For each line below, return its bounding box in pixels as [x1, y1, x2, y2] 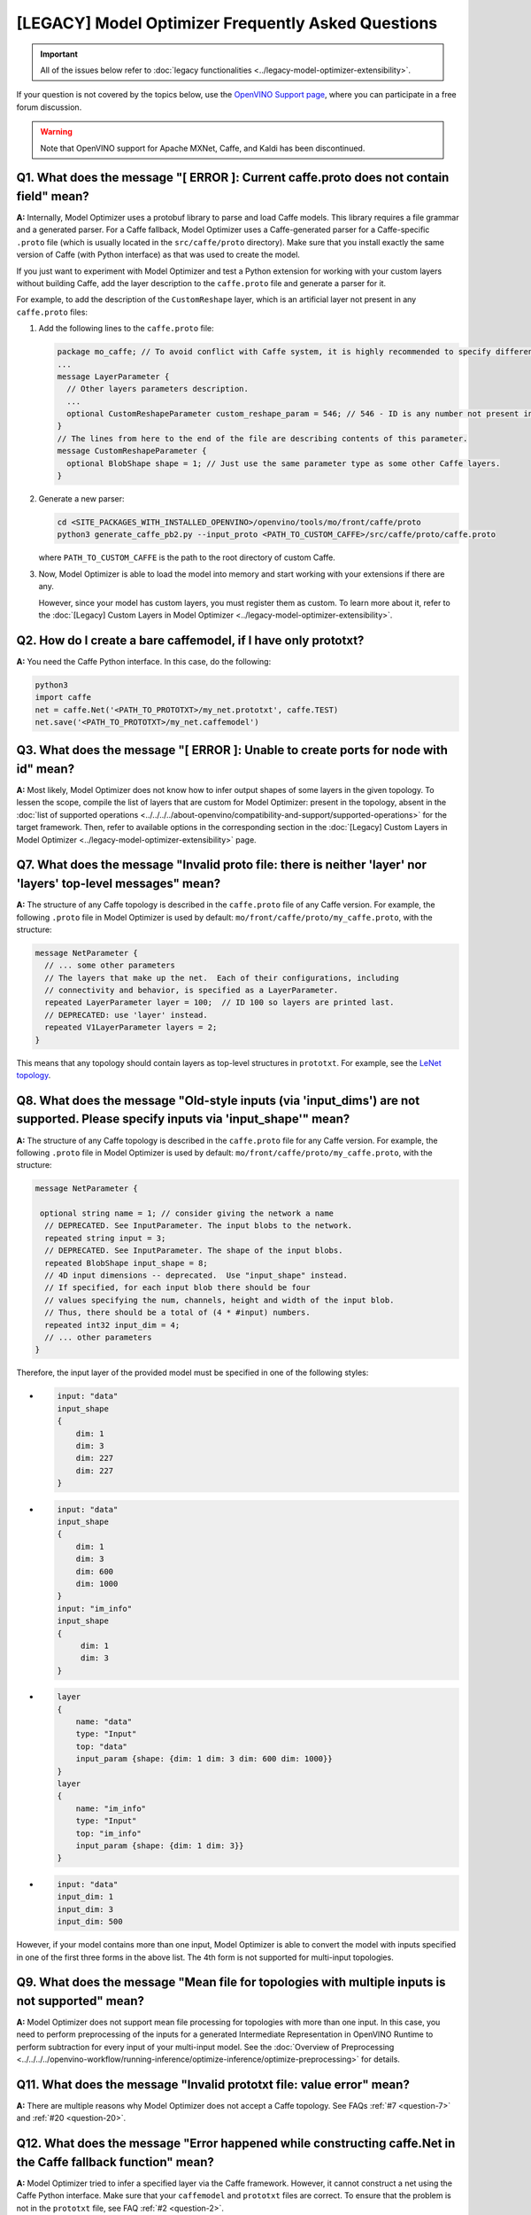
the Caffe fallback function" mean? [16, 2154, 214, 2170]
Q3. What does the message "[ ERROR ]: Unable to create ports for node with [16, 742, 449, 758]
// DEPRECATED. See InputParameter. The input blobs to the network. [44, 1221, 353, 1231]
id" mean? [16, 761, 75, 776]
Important [40, 49, 79, 59]
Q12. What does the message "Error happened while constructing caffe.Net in [16, 2136, 456, 2151]
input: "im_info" [57, 1604, 133, 1613]
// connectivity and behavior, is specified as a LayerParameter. [44, 985, 339, 996]
